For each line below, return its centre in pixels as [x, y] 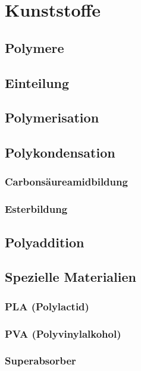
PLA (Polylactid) [47, 306]
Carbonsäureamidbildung [66, 182]
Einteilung [37, 82]
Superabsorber [40, 361]
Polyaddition [45, 242]
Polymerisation [52, 117]
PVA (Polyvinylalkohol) [63, 333]
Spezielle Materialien [70, 277]
